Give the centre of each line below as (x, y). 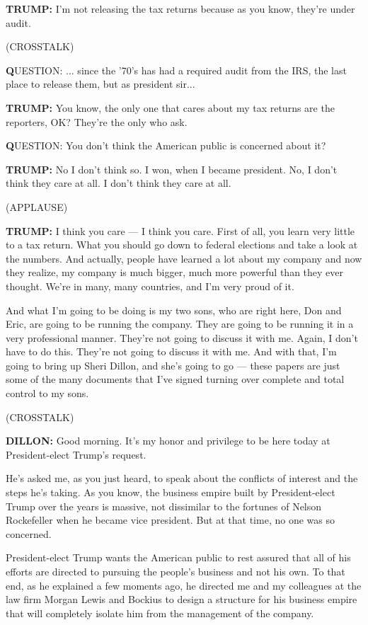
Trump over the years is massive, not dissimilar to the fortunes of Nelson (164, 506)
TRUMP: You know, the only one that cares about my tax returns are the (170, 107)
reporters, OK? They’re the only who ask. (97, 121)
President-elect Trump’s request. (76, 454)
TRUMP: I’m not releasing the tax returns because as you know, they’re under (180, 8)
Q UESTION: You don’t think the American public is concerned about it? (166, 145)
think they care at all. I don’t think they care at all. (119, 183)
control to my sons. (47, 393)
